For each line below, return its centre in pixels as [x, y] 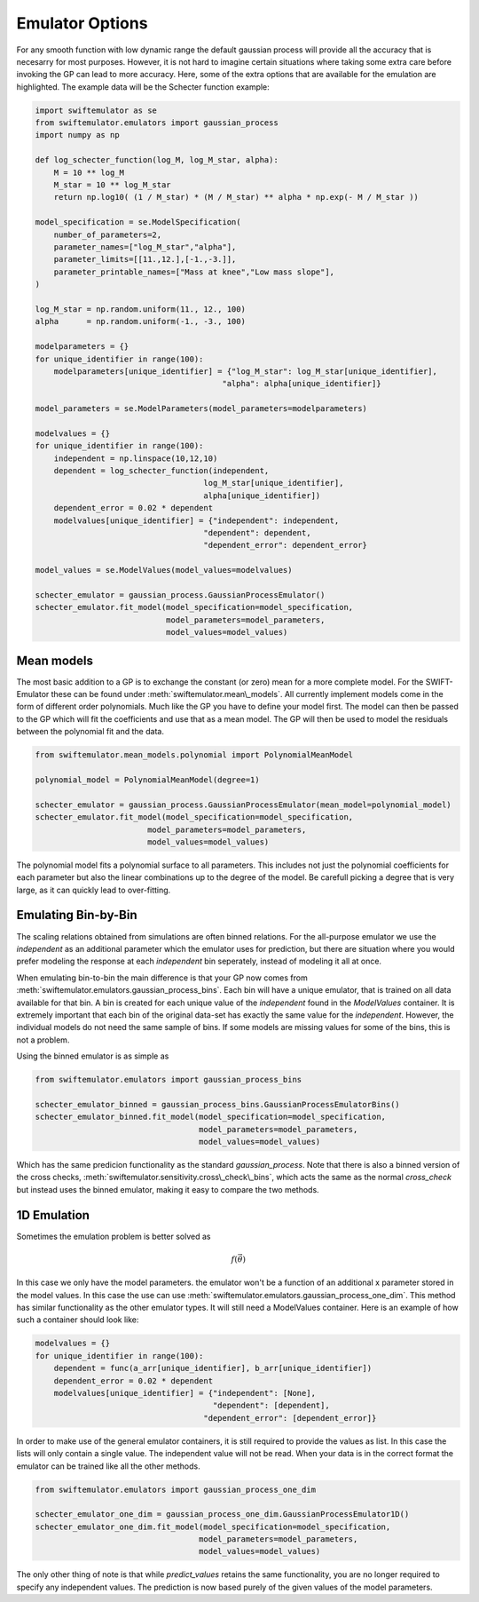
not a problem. [43, 1040]
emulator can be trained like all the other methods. [109, 1466]
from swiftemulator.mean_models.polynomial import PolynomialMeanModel [194, 755]
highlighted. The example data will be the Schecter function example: [143, 87]
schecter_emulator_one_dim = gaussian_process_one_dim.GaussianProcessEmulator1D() [222, 1515]
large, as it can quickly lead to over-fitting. [94, 890]
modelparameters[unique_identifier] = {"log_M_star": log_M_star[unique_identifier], [246, 371]
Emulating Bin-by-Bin [77, 915]
